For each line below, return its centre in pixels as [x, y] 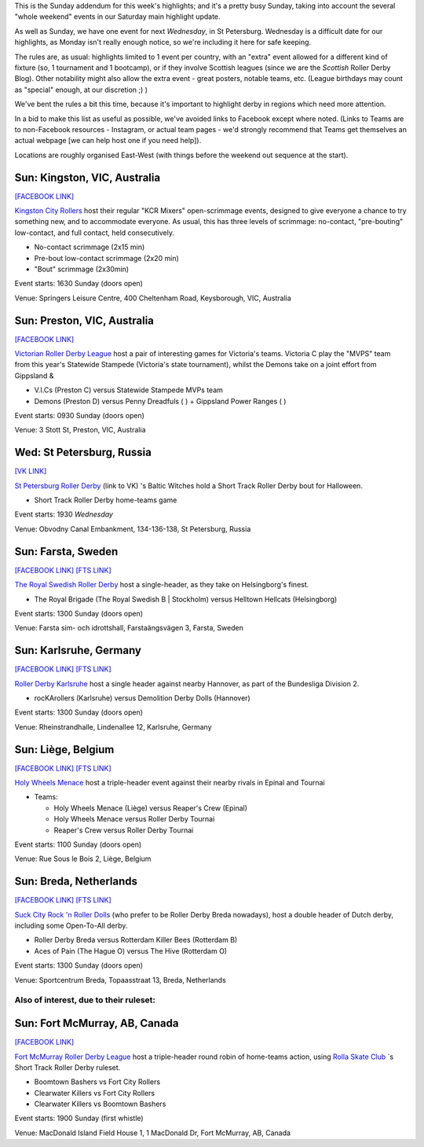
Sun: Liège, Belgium [64, 750]
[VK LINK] [31, 471]
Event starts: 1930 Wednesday [64, 514]
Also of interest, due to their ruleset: [85, 1000]
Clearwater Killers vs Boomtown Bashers [100, 1104]
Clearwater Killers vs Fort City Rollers [95, 1093]
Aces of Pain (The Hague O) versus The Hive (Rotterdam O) [131, 950]
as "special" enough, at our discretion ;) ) [81, 90]
